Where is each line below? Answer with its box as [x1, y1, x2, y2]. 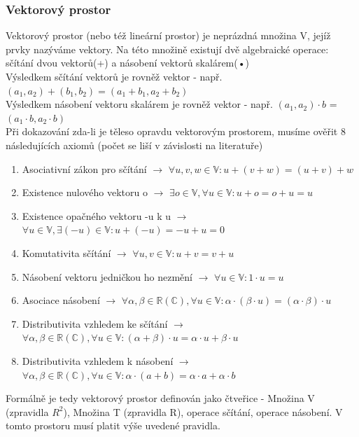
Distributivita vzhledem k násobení [22, 353, 174, 368]
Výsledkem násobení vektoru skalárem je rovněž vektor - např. [6, 97, 273, 111]
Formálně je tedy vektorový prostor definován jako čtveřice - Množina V [6, 391, 315, 405]
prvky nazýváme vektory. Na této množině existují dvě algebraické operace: [6, 41, 329, 56]
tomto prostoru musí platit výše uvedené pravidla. [6, 418, 220, 433]
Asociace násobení [22, 293, 100, 307]
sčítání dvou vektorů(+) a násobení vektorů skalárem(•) [6, 55, 250, 70]
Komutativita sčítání [22, 245, 111, 260]
